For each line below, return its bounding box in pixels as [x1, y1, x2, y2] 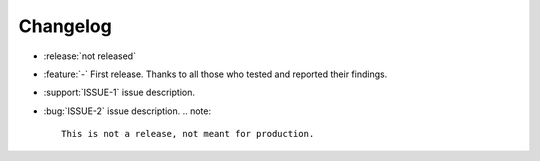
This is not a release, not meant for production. [61, 128, 315, 140]
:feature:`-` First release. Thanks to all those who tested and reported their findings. [43, 68, 388, 80]
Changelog [18, 15, 112, 37]
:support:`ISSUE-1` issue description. [43, 86, 195, 99]
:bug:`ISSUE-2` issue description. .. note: [43, 105, 212, 117]
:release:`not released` [43, 50, 137, 62]
